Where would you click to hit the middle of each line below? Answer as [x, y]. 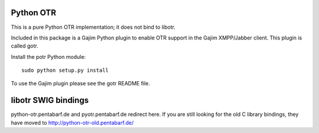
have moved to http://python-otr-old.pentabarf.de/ [72, 122]
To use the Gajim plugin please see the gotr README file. [81, 84]
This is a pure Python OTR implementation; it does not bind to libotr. [93, 27]
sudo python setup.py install [65, 70]
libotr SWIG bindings [50, 100]
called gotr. [25, 46]
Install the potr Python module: [48, 56]
